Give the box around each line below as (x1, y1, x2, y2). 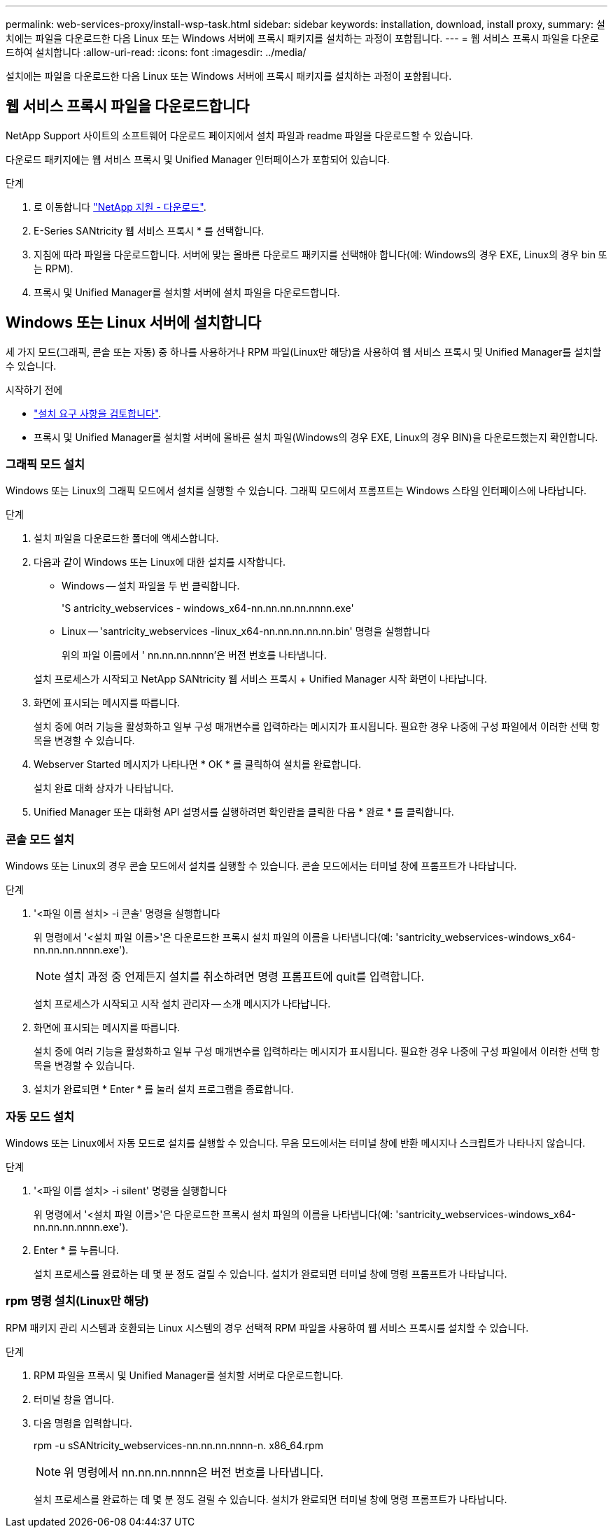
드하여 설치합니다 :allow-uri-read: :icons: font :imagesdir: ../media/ (6, 46, 306, 58)
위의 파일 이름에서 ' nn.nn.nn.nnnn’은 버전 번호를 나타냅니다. (62, 649, 327, 662)
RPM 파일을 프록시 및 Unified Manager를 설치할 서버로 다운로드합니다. (34, 1369, 344, 1381)
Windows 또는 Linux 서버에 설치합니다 (6, 314, 261, 332)
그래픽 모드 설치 (6, 457, 85, 472)
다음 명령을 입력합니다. (34, 1416, 132, 1429)
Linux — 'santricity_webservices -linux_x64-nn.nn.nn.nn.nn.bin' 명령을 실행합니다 (62, 625, 430, 638)
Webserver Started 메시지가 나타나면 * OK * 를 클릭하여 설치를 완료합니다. (34, 758, 362, 771)
